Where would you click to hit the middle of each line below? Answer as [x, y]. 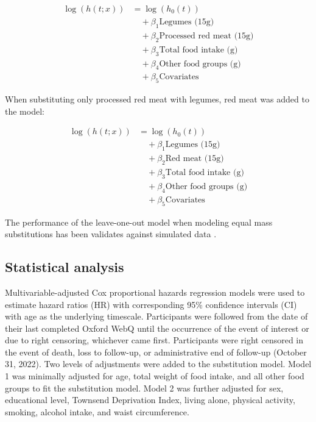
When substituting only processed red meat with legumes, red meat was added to [157, 99]
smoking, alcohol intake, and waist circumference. [97, 411]
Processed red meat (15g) [206, 36]
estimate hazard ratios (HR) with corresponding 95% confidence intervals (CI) [151, 304]
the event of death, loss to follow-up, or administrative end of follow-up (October [156, 352]
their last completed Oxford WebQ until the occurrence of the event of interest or [157, 328]
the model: [25, 111]
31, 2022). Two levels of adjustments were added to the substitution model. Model [158, 364]
